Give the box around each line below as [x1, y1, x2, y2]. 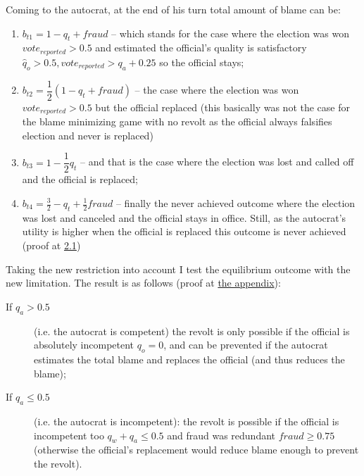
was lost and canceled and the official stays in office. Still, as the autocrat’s [22, 210, 346, 225]
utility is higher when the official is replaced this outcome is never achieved [22, 224, 346, 239]
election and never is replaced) [22, 127, 153, 142]
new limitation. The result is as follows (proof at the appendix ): [6, 275, 281, 290]
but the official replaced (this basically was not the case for [95, 99, 350, 114]
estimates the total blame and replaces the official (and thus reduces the [34, 351, 345, 366]
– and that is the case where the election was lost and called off [80, 154, 354, 169]
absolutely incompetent [34, 337, 134, 352]
